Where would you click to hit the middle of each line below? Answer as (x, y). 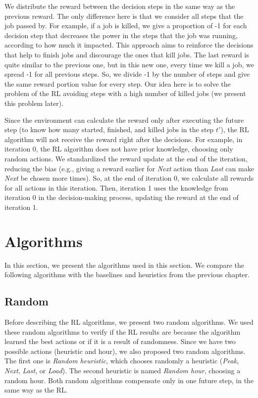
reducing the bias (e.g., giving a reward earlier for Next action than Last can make (129, 168)
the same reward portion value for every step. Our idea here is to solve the (118, 83)
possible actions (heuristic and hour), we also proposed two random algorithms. (125, 351)
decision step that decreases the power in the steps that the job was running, (121, 35)
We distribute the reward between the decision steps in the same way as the (120, 6)
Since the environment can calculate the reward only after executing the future (124, 120)
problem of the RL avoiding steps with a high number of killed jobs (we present (125, 93)
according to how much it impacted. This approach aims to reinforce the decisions (129, 45)
